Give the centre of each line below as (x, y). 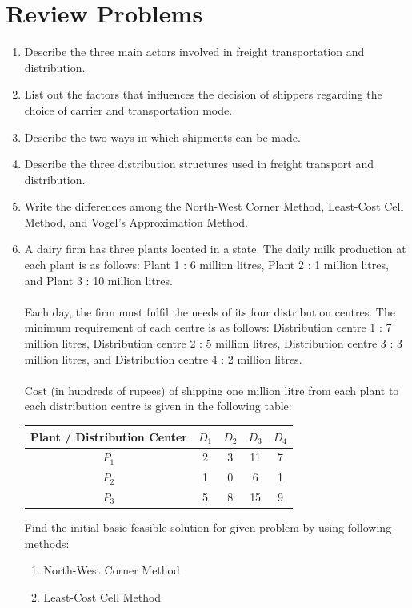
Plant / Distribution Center (108, 436)
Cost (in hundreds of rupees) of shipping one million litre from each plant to (212, 390)
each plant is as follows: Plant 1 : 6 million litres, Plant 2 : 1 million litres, (206, 265)
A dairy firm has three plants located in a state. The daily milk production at (215, 249)
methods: (47, 543)
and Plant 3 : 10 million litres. (98, 280)
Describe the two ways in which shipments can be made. (162, 137)
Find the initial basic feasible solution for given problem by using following (208, 527)
